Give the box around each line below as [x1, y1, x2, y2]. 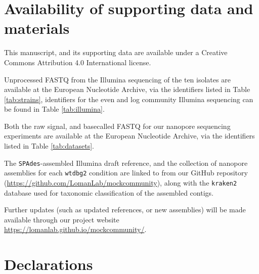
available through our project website [4, 214, 119, 224]
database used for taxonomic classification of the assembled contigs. [4, 187, 213, 198]
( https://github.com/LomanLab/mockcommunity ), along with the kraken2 [4, 177, 237, 188]
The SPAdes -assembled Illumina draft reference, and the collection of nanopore [4, 157, 248, 168]
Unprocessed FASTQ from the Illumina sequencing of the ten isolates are [4, 74, 231, 84]
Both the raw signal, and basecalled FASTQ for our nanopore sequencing [4, 120, 231, 131]
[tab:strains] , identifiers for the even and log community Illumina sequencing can [4, 94, 253, 104]
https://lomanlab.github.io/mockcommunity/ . [4, 224, 147, 235]
